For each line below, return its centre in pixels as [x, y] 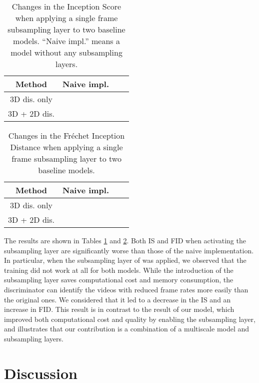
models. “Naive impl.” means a [66, 41]
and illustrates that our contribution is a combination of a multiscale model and [127, 329]
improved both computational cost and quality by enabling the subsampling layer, [130, 319]
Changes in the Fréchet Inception [66, 135]
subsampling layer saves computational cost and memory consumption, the [119, 280]
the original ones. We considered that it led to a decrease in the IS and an [117, 299]
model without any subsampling [66, 52]
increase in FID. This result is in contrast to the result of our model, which [119, 309]
